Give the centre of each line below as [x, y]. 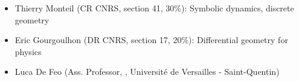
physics [28, 51]
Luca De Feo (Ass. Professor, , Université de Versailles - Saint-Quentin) [147, 72]
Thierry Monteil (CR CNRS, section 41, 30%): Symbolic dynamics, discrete [154, 8]
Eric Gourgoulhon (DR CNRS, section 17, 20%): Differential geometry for [151, 40]
